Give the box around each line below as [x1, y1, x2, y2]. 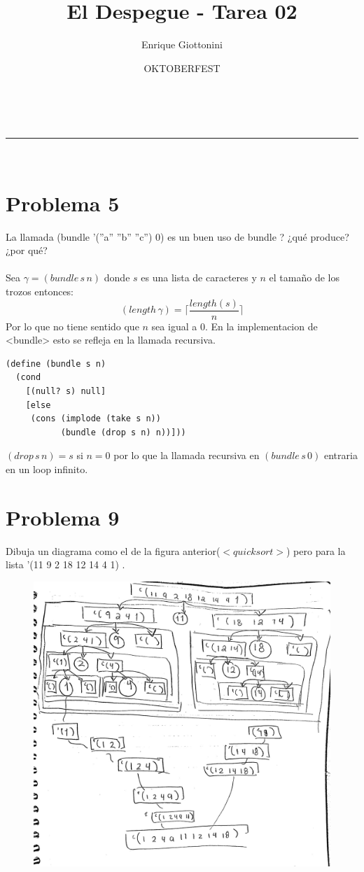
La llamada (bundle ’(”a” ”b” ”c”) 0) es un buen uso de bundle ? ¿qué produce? [6, 229, 349, 244]
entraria [323, 448, 358, 463]
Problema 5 [6, 188, 120, 217]
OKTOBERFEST [143, 60, 220, 75]
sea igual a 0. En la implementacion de [151, 318, 318, 333]
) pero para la [286, 543, 346, 558]
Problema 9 [6, 502, 120, 531]
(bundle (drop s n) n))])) [60, 427, 186, 437]
